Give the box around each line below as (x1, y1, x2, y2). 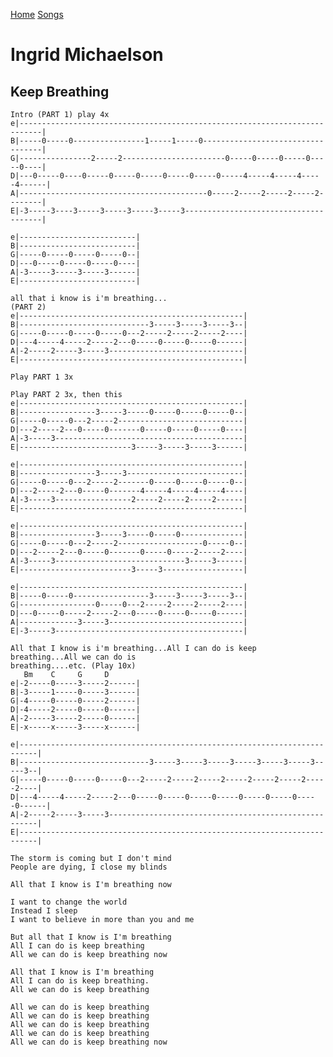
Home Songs (10, 9, 64, 20)
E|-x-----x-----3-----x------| (10, 722, 141, 732)
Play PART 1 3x (10, 372, 74, 382)
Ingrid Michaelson (10, 44, 164, 66)
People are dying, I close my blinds (10, 862, 168, 872)
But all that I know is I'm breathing (10, 932, 172, 942)
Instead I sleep (10, 906, 78, 916)
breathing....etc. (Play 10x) (10, 661, 137, 671)
